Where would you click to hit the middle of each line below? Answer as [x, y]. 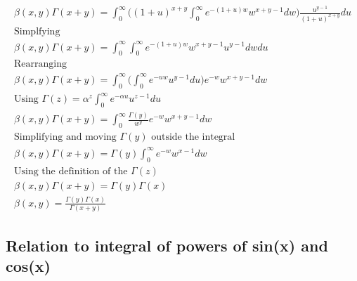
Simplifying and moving [65, 137]
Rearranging [40, 64]
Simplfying [37, 31]
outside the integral [193, 137]
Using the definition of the [71, 171]
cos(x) [28, 266]
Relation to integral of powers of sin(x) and [167, 245]
